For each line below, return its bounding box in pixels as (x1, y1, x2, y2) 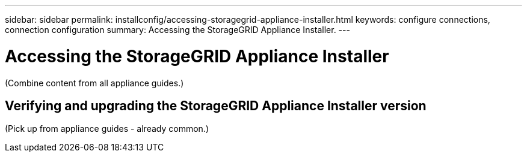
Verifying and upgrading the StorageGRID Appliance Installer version (5, 98, 427, 113)
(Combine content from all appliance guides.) (5, 77, 184, 88)
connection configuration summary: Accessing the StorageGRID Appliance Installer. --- (5, 25, 350, 35)
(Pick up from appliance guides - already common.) (5, 123, 209, 134)
